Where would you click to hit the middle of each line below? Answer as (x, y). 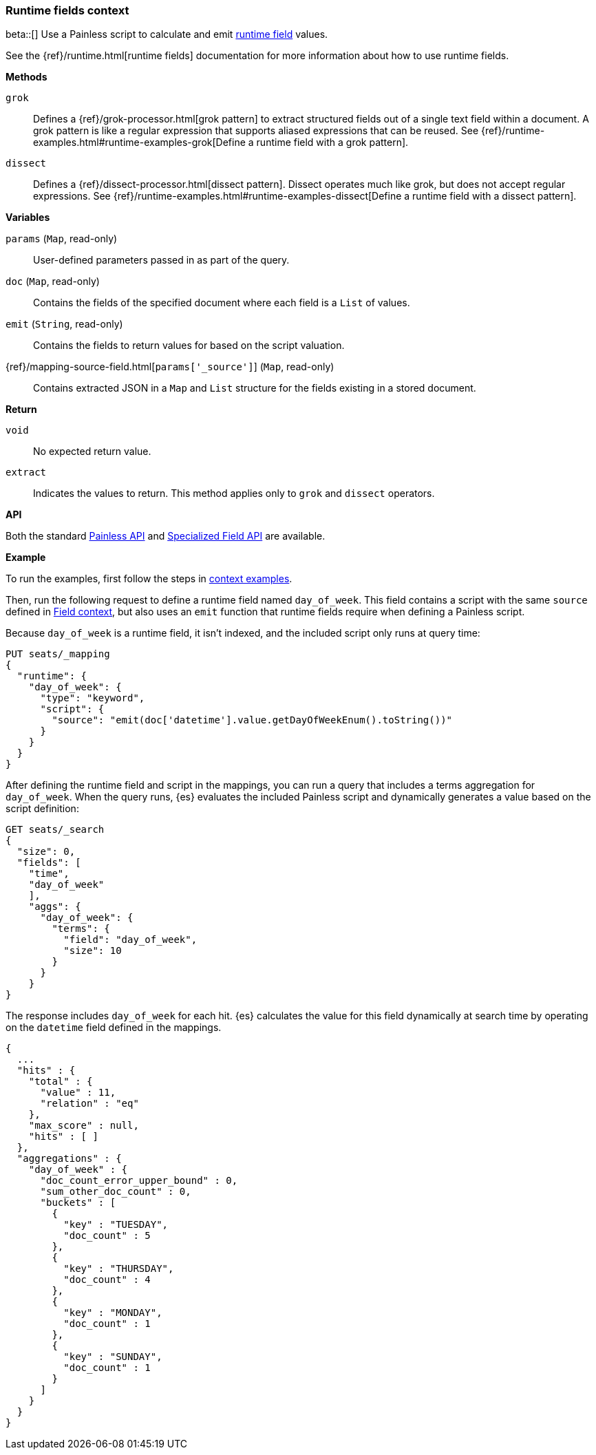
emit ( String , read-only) (64, 324)
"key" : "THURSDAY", (119, 1269)
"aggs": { (55, 907)
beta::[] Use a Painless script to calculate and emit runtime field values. (167, 34)
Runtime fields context (67, 10)
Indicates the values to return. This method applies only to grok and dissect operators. (234, 493)
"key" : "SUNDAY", (113, 1357)
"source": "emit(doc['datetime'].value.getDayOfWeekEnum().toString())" (252, 720)
